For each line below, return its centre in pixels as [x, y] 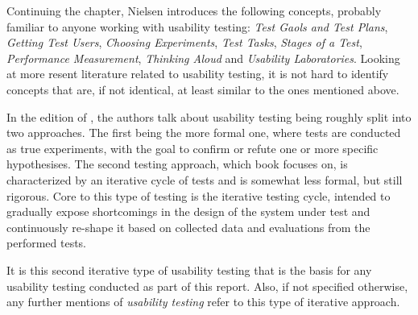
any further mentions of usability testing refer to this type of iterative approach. [203, 302]
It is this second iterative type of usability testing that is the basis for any [189, 269]
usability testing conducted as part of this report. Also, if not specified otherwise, [207, 286]
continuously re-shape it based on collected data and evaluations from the [188, 227]
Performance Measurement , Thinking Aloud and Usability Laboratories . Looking [203, 58]
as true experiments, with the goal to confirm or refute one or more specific [192, 148]
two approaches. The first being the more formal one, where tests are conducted [204, 133]
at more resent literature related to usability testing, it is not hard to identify [198, 74]
